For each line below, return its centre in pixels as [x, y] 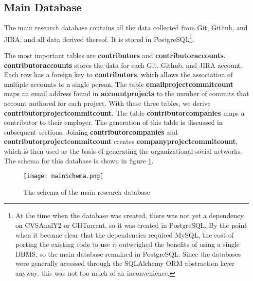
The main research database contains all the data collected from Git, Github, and [126, 28]
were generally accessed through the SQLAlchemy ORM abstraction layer [125, 263]
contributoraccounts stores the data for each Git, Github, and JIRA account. [123, 65]
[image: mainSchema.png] [63, 176]
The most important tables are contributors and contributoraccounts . [115, 55]
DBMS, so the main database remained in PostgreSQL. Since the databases [128, 253]
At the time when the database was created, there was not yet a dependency [130, 215]
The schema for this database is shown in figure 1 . [79, 160]
